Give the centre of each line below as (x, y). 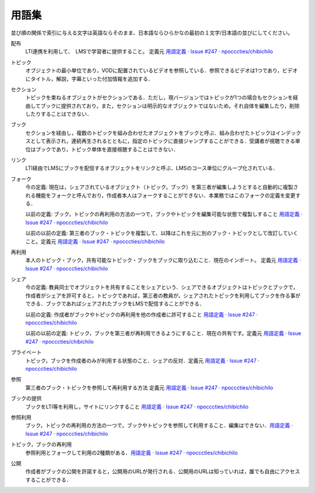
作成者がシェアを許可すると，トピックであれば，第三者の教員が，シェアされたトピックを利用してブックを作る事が (163, 295)
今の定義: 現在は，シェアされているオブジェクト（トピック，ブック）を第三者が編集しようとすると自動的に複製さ (162, 187)
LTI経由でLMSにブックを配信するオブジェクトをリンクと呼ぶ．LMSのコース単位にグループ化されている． (152, 168)
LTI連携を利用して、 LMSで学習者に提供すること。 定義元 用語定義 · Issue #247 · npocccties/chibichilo (149, 51)
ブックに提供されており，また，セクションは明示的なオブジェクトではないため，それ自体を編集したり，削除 (170, 106)
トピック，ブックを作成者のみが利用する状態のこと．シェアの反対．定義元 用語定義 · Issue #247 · (142, 360)
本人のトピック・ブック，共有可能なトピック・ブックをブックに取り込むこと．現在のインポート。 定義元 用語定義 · (163, 260)
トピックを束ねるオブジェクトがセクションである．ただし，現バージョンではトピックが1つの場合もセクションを (159, 98)
